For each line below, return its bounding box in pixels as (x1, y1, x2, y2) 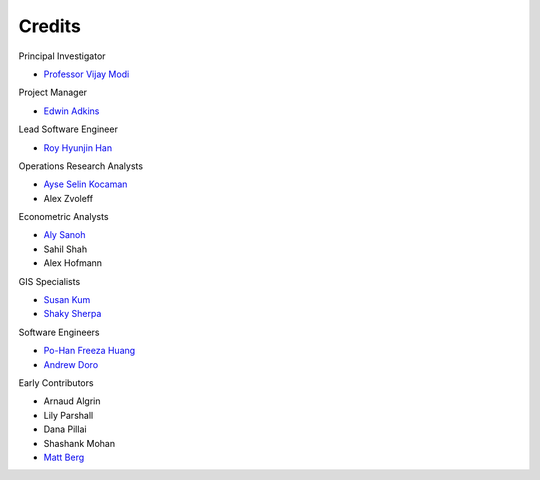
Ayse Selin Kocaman (43, 178, 128, 190)
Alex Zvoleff (43, 192, 94, 204)
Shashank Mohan (43, 437, 115, 449)
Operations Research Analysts (18, 160, 144, 172)
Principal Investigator (18, 50, 106, 62)
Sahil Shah (43, 243, 88, 255)
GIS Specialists (18, 275, 81, 287)
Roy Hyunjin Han (43, 141, 113, 154)
